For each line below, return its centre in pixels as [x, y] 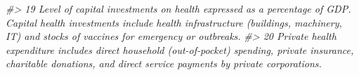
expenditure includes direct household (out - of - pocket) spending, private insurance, [180, 49]
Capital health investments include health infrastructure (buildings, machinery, [174, 22]
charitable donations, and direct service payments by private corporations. [164, 63]
